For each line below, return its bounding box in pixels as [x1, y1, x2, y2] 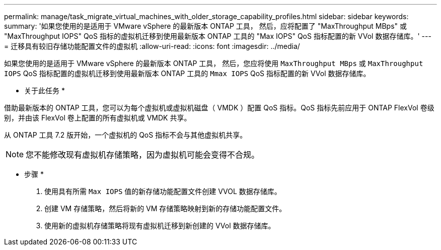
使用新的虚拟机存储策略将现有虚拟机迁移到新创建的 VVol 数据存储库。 [44, 221, 275, 230]
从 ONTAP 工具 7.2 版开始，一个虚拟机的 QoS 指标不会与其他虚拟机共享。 [4, 131, 247, 139]
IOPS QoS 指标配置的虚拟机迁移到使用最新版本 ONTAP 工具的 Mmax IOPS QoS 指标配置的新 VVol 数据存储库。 [4, 69, 371, 78]
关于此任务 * [24, 86, 65, 95]
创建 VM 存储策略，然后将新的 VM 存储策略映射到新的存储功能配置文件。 [44, 204, 286, 213]
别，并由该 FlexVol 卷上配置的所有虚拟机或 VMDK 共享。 [4, 113, 191, 122]
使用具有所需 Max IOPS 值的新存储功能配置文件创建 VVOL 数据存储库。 [44, 187, 281, 196]
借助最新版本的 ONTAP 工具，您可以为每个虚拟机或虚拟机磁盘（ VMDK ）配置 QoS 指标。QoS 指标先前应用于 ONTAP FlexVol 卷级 [4, 103, 434, 112]
